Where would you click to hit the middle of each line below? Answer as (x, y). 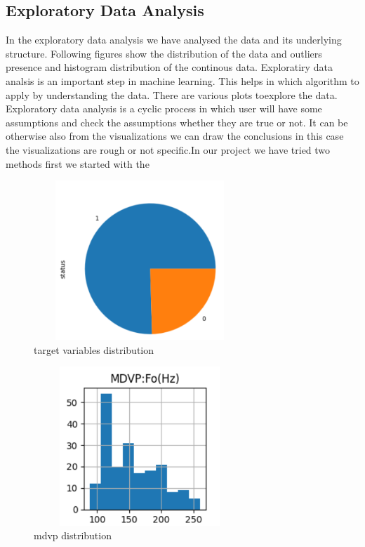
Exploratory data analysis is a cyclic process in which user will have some (164, 108)
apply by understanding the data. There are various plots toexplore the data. (172, 94)
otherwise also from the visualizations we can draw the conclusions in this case (175, 136)
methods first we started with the (78, 163)
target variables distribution (94, 349)
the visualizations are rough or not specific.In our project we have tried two (168, 149)
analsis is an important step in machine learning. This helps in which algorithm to (182, 80)
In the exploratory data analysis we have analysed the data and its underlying (174, 40)
